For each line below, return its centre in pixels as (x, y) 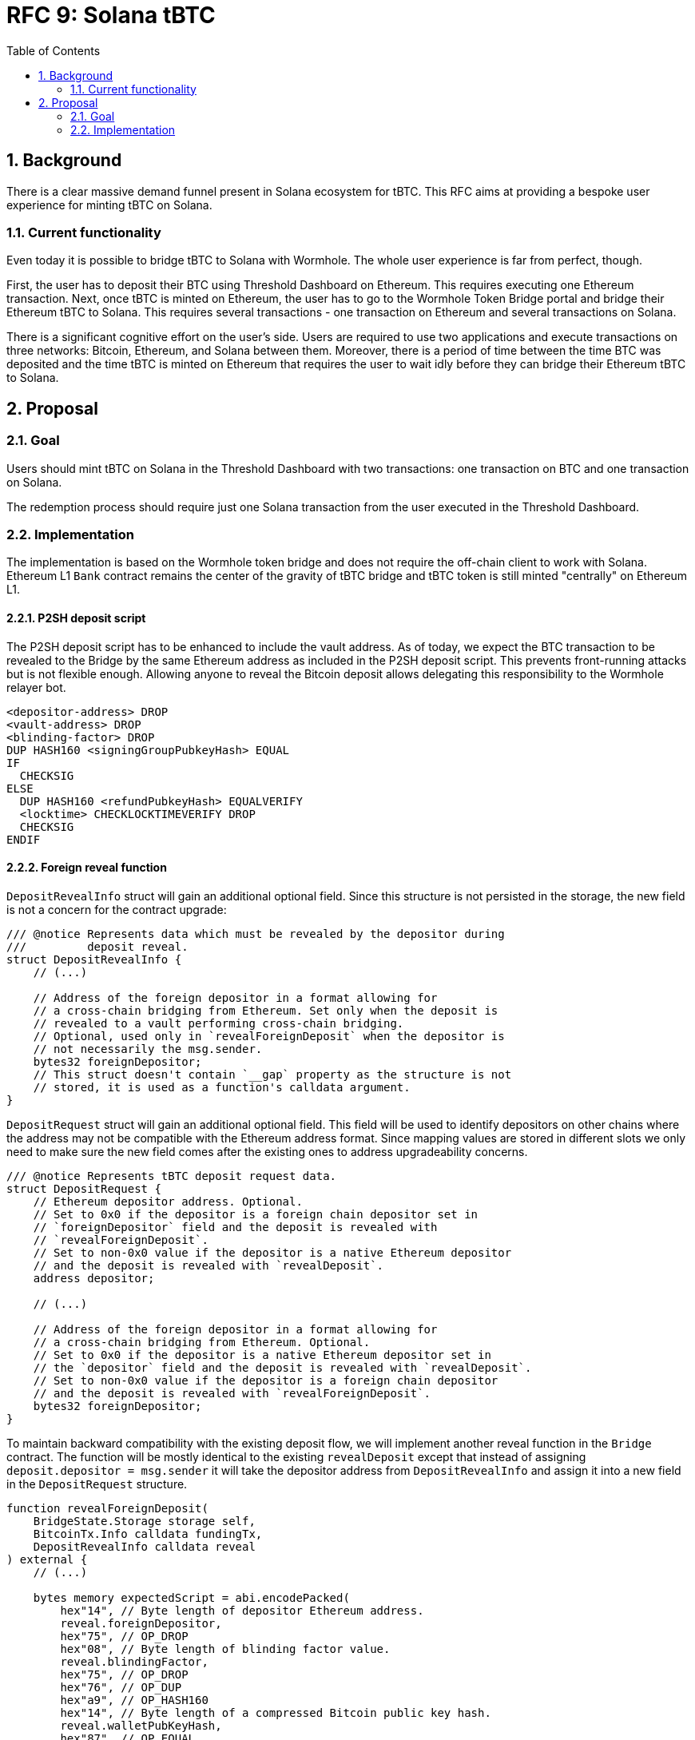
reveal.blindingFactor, (134, 1661)
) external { (47, 1559)
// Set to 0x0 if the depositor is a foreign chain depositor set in (256, 1214)
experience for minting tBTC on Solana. (109, 205)
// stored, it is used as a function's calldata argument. (222, 1087)
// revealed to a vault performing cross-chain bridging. (218, 1023)
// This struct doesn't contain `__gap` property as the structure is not (272, 1074)
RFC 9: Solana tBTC (111, 15)
